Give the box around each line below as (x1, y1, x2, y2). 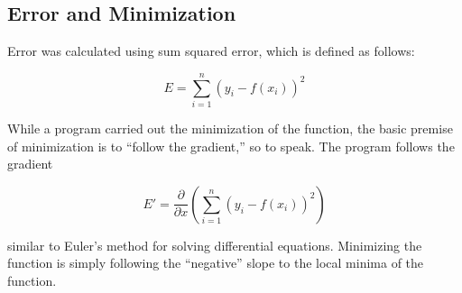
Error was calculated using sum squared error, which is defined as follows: (7, 41, 415, 60)
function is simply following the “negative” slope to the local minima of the (7, 253, 424, 272)
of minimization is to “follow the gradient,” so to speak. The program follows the (7, 136, 455, 155)
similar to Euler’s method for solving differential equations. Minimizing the (7, 235, 422, 254)
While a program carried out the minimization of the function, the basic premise (7, 118, 453, 137)
